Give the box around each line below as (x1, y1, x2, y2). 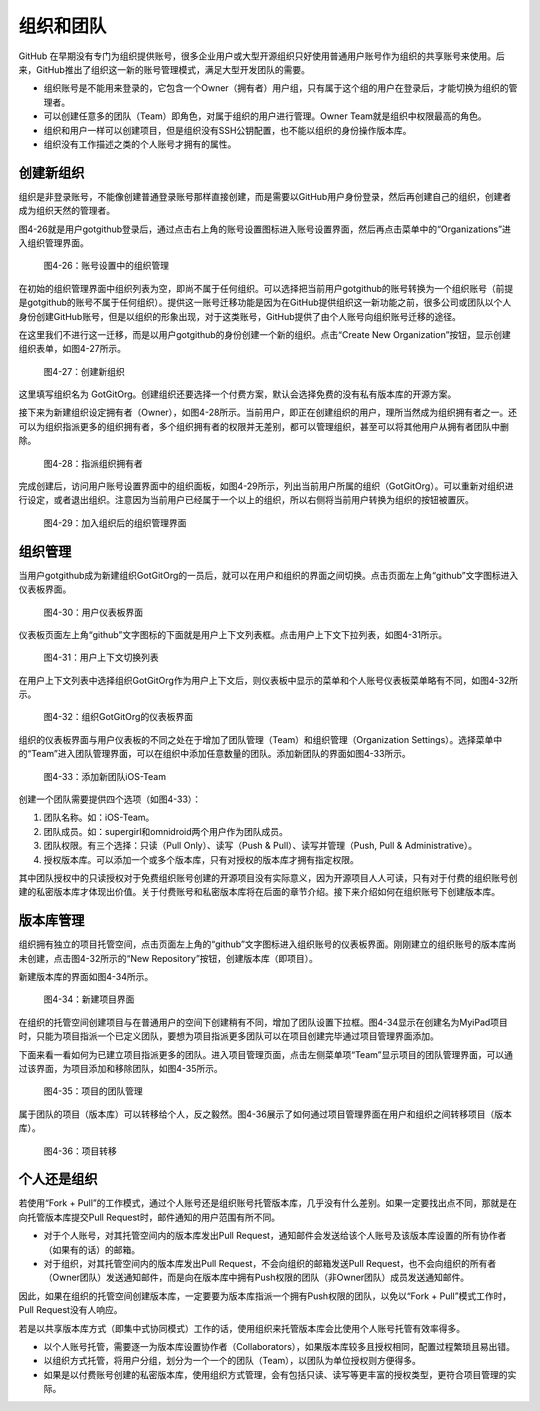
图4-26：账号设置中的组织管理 (43, 260, 170, 272)
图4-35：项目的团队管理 (43, 1085, 144, 1097)
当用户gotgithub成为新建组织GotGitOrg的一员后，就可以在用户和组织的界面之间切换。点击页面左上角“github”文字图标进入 (18, 569, 519, 581)
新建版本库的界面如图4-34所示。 (18, 971, 154, 983)
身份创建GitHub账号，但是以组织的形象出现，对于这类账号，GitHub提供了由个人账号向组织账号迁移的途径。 (18, 310, 462, 322)
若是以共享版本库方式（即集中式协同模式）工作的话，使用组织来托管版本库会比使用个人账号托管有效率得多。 (18, 1322, 465, 1334)
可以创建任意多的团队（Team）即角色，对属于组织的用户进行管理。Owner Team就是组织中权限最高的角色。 (43, 110, 487, 122)
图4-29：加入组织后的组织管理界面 (43, 516, 187, 529)
